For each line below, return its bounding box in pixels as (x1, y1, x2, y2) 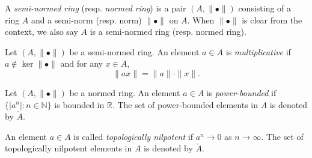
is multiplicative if (225, 45, 291, 58)
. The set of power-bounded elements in (112, 98, 258, 111)
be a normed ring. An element (69, 86, 180, 99)
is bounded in (54, 98, 105, 111)
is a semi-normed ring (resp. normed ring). (90, 25, 246, 38)
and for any (60, 57, 103, 70)
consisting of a (238, 2, 292, 14)
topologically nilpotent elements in (5, 142, 132, 154)
